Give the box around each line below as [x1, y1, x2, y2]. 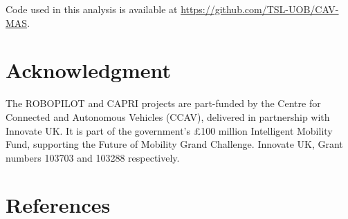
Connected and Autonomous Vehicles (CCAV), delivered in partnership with [6, 109, 330, 124]
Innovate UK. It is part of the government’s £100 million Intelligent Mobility [6, 123, 333, 137]
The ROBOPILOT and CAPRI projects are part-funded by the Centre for [6, 96, 321, 111]
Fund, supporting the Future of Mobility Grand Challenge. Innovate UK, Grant [6, 137, 343, 151]
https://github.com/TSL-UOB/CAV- [181, 2, 339, 16]
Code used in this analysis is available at [6, 2, 178, 16]
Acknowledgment [6, 56, 171, 84]
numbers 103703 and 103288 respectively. [6, 150, 180, 164]
